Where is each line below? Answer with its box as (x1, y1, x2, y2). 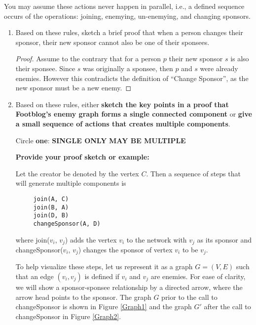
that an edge (15, 271, 54, 282)
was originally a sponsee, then (83, 63, 173, 73)
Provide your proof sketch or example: (15, 152, 149, 162)
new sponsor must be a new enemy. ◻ (15, 82, 132, 93)
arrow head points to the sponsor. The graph (15, 291, 151, 302)
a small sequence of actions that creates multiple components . (15, 118, 230, 128)
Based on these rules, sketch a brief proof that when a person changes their (15, 27, 243, 38)
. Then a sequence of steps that (146, 168, 241, 178)
